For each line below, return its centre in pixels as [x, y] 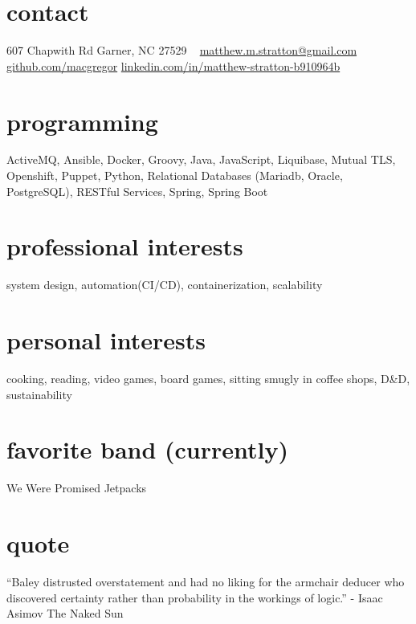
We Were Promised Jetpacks [77, 488]
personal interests [106, 340]
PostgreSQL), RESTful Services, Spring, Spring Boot [137, 191]
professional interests [125, 246]
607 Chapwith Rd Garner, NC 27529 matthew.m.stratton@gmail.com [182, 50]
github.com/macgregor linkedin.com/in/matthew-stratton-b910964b [173, 65]
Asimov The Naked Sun [65, 613]
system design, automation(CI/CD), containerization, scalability [165, 285]
